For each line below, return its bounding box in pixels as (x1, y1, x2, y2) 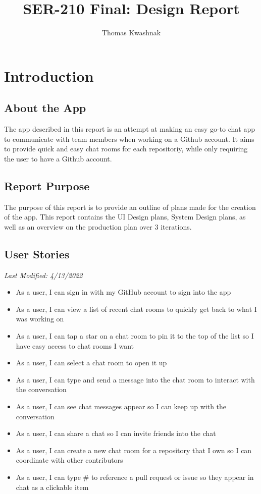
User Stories (4, 246, 70, 261)
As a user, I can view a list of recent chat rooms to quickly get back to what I (16, 303, 257, 314)
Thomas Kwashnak (101, 27, 161, 38)
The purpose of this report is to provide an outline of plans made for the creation (4, 201, 256, 212)
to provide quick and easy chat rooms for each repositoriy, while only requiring (4, 143, 248, 154)
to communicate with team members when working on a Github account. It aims (4, 133, 254, 144)
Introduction (4, 65, 94, 86)
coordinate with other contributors (16, 455, 123, 465)
